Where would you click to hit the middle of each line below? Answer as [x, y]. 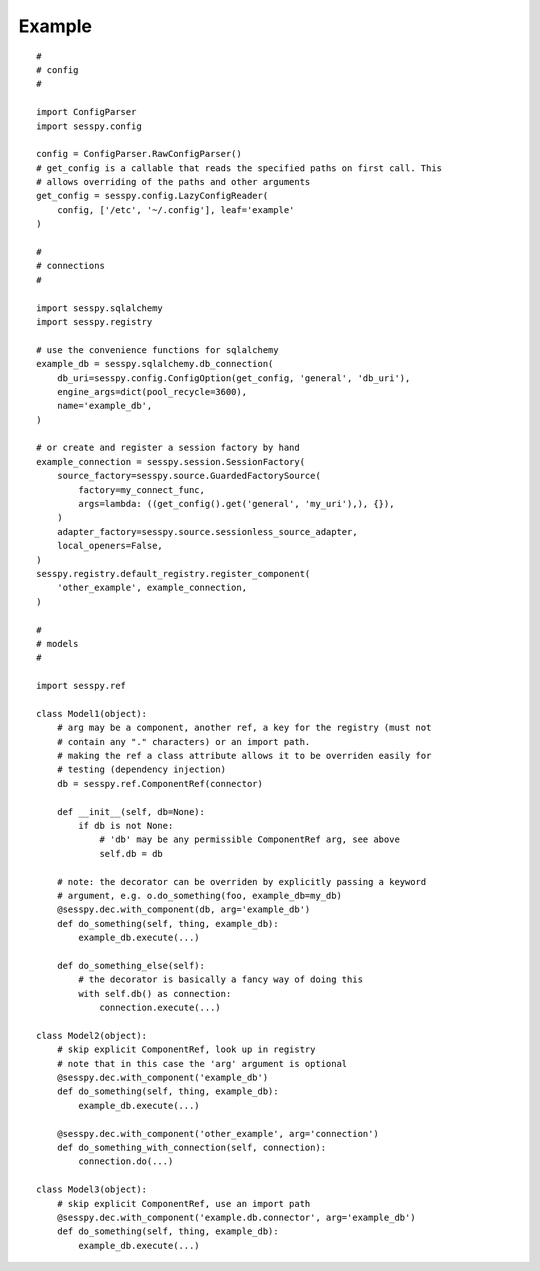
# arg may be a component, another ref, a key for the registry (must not [244, 728]
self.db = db [131, 853]
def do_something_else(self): [130, 965]
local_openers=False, [110, 546]
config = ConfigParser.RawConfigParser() [139, 154]
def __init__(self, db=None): [130, 811]
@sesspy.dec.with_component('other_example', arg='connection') [217, 1133]
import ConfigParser [86, 112]
